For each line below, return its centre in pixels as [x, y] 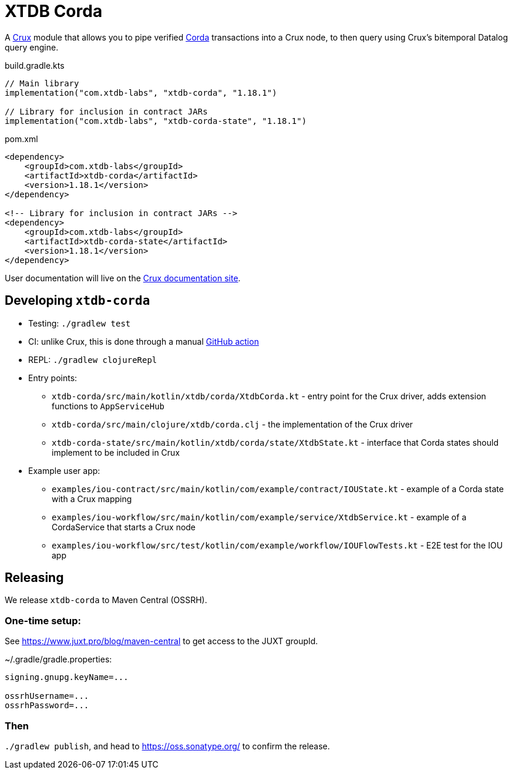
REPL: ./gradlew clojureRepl [93, 359]
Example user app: [64, 470]
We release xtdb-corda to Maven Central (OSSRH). [106, 600]
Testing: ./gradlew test [80, 323]
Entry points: [53, 378]
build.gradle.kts [35, 65]
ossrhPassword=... [47, 706]
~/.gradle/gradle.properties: [58, 659]
